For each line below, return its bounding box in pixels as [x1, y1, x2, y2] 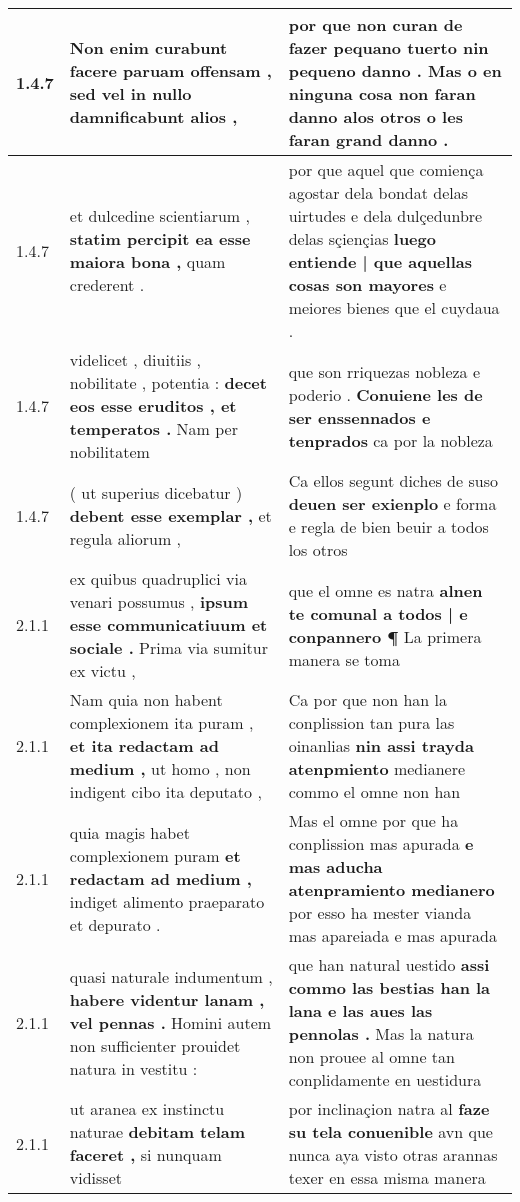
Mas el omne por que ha [288, 809, 459, 832]
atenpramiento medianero [288, 878, 495, 901]
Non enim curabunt [69, 36, 228, 59]
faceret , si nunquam [69, 1143, 222, 1166]
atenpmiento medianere [288, 757, 466, 780]
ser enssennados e [288, 405, 431, 429]
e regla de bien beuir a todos [288, 515, 489, 538]
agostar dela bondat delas [288, 181, 469, 204]
